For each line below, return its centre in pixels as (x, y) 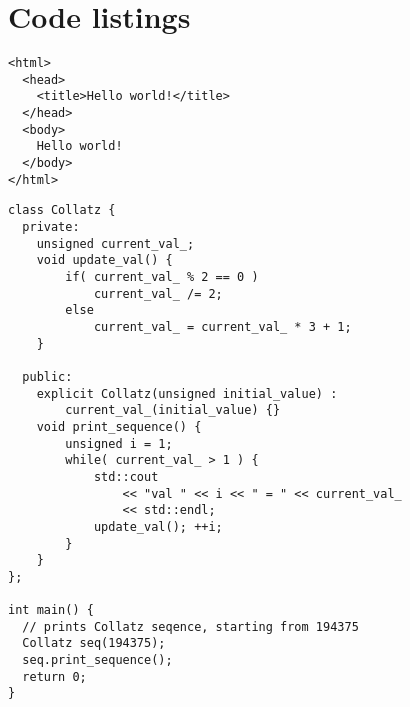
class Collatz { (62, 210)
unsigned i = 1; (119, 443)
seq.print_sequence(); (97, 660)
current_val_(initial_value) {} (173, 410)
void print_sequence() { (119, 426)
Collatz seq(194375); (94, 643)
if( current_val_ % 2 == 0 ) (162, 277)
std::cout (126, 476)
